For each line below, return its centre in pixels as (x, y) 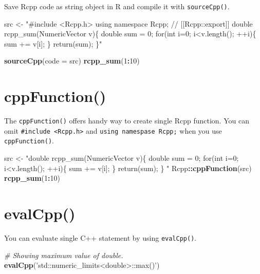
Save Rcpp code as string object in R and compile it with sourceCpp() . (117, 6)
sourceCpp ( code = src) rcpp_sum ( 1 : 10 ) (72, 61)
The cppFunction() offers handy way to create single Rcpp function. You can (127, 121)
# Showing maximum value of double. (64, 255)
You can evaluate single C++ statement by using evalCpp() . (100, 238)
